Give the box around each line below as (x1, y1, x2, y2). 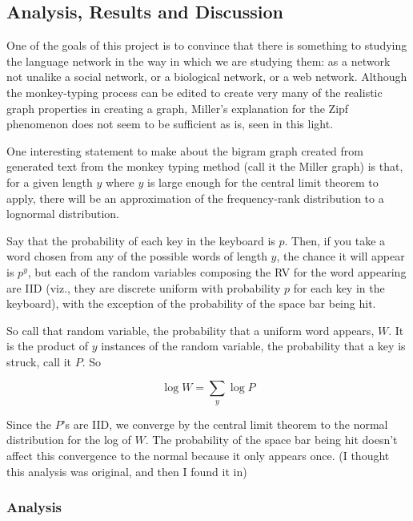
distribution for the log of (6, 431, 131, 448)
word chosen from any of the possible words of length (6, 248, 267, 265)
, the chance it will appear (276, 248, 405, 265)
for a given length (6, 173, 93, 190)
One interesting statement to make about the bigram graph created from (6, 142, 363, 159)
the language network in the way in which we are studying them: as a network (6, 52, 391, 69)
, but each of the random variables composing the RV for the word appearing (27, 263, 407, 280)
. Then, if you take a (284, 232, 386, 248)
